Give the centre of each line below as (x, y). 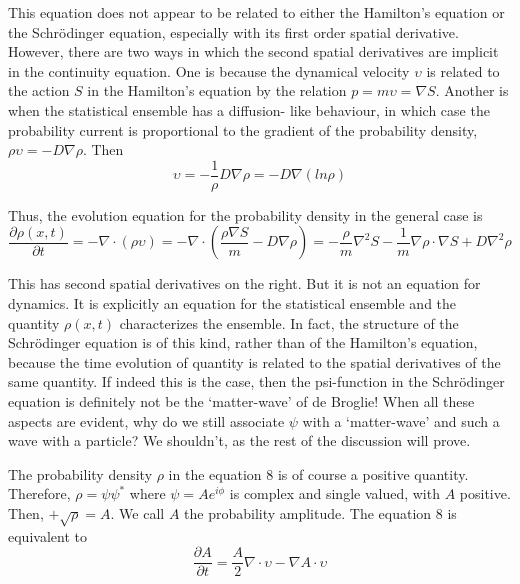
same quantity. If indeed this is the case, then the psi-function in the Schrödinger (256, 381)
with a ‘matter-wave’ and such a (401, 420)
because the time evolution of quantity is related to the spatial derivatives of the (254, 361)
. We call (137, 512)
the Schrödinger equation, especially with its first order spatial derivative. (233, 31)
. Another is (472, 90)
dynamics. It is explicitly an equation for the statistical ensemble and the (232, 303)
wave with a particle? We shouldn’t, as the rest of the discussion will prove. (239, 440)
